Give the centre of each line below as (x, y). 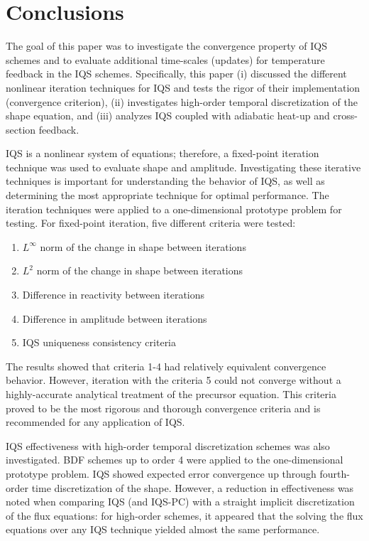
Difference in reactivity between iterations (114, 295)
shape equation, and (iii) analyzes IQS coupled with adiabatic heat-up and (168, 116)
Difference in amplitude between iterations (115, 318)
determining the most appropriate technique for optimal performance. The (167, 195)
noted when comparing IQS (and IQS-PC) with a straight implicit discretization (180, 502)
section (21, 129)
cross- (345, 116)
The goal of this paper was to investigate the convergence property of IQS (167, 46)
